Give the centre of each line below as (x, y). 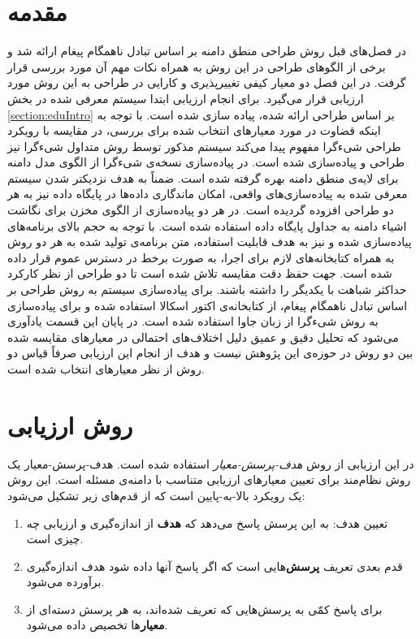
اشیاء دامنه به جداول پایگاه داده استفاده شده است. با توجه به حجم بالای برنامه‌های (207, 225)
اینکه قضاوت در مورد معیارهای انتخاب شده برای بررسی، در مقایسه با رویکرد (194, 130)
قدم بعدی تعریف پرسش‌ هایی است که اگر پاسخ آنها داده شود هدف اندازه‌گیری (214, 566)
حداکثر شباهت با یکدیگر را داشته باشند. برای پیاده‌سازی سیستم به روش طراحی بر (207, 289)
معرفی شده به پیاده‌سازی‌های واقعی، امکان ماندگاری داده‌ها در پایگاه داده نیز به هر (208, 194)
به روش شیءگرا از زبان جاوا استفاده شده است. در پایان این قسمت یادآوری (193, 321)
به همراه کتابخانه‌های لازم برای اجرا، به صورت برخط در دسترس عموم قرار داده (201, 257)
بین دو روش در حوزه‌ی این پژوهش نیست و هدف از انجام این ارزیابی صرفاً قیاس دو (210, 353)
